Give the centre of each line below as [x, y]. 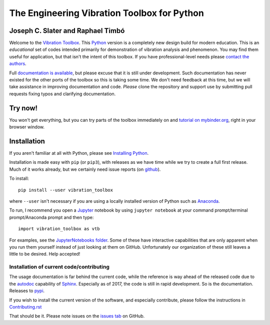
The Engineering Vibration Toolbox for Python [107, 13]
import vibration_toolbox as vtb [59, 229]
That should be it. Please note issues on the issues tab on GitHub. [77, 316]
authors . [18, 64]
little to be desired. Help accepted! [45, 254]
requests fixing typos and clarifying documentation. [62, 94]
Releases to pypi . [27, 291]
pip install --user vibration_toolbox [66, 190]
